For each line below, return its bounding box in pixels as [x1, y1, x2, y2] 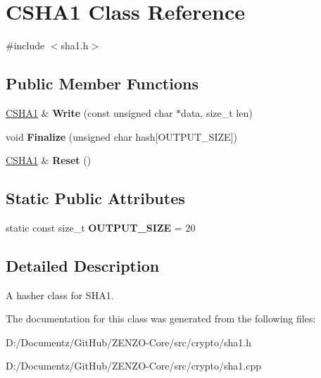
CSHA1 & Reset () [6, 153, 92, 168]
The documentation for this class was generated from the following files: [6, 311, 316, 326]
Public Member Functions [6, 73, 199, 94]
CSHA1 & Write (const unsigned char [6, 105, 173, 120]
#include [6, 38, 45, 53]
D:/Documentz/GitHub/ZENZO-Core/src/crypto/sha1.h [6, 334, 252, 349]
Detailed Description [6, 254, 160, 276]
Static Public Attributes [6, 187, 185, 209]
